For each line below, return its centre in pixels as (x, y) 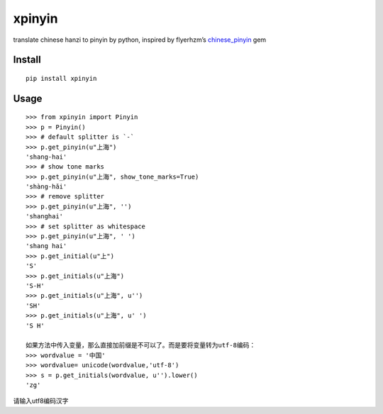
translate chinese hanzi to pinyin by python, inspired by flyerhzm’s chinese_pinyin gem (140, 40)
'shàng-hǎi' (46, 187)
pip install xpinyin (61, 78)
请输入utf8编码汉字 (41, 401)
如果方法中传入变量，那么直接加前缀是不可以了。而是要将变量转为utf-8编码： (141, 345)
